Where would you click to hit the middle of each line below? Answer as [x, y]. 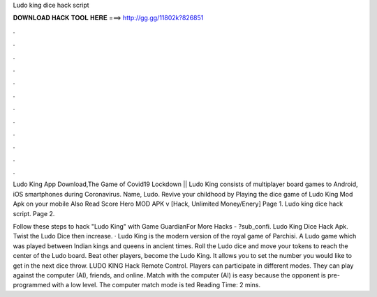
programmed [31, 285]
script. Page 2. [34, 213]
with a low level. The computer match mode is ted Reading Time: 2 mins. [156, 285]
